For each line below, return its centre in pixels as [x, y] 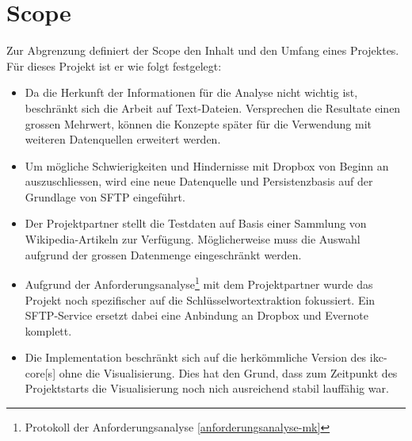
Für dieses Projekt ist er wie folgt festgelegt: [114, 65]
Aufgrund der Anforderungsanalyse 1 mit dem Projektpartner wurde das [199, 283]
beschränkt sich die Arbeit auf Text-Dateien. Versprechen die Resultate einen [213, 107]
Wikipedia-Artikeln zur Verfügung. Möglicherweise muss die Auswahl [193, 239]
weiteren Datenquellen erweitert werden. [123, 139]
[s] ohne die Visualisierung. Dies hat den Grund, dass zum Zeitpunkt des [221, 372]
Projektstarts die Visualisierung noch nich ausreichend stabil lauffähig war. [207, 388]
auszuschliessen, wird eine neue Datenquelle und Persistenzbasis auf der [199, 181]
